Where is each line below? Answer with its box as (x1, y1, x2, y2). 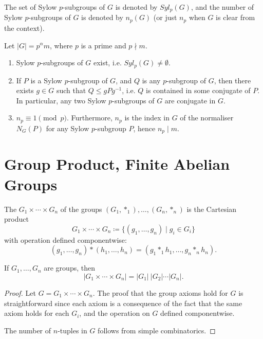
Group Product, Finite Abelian (4, 153, 230, 174)
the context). (4, 22, 45, 33)
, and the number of (191, 2, 254, 12)
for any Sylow (46, 122, 89, 133)
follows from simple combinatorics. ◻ (98, 325, 216, 335)
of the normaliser (180, 112, 234, 123)
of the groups (60, 203, 102, 214)
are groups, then (44, 262, 95, 273)
